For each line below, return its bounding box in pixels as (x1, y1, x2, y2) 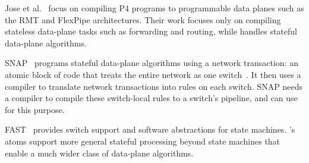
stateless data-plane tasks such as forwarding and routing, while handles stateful (5, 25, 297, 37)
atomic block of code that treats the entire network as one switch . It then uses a (5, 68, 301, 80)
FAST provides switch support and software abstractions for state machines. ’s (5, 123, 295, 136)
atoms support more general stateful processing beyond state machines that (5, 134, 280, 147)
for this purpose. (5, 103, 65, 115)
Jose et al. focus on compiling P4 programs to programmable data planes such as (5, 2, 304, 14)
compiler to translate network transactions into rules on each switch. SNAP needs (5, 80, 302, 92)
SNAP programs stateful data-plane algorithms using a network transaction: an (5, 57, 298, 69)
